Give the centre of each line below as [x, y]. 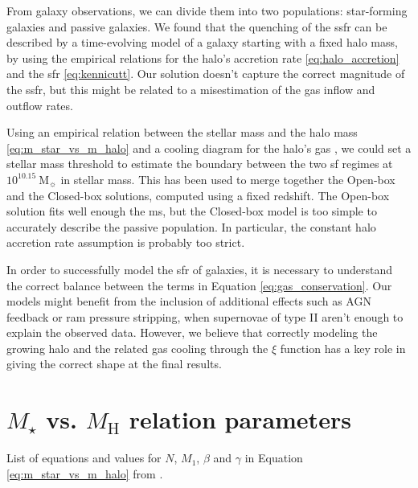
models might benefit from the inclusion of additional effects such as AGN [189, 301]
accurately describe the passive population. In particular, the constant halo [191, 226]
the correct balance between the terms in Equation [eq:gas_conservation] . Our [199, 285]
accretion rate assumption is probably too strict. [126, 242]
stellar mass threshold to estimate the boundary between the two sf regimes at [200, 164]
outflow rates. [40, 105]
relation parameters [240, 419]
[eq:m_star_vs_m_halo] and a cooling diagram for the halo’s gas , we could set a [209, 148]
